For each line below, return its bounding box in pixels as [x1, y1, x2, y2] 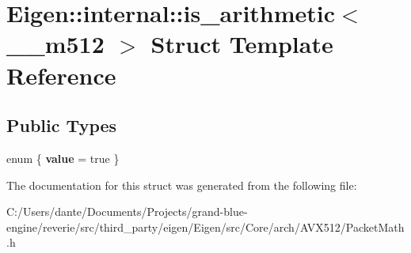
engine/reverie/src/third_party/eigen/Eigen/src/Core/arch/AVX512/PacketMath [6, 218, 405, 235]
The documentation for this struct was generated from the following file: [6, 176, 357, 193]
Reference [6, 59, 116, 91]
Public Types [6, 113, 117, 138]
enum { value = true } [6, 149, 120, 166]
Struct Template [150, 28, 333, 60]
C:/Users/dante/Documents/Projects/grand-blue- [6, 203, 248, 220]
